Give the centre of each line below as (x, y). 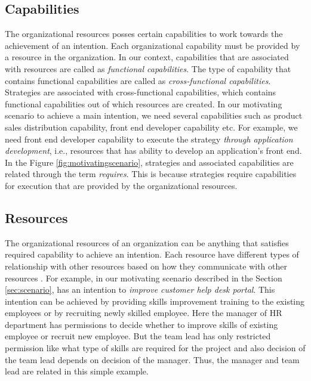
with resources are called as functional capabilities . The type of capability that (148, 68)
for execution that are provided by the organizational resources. (121, 185)
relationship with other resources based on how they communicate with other (146, 266)
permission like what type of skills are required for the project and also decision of (155, 348)
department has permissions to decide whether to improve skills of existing (141, 324)
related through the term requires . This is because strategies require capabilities (151, 174)
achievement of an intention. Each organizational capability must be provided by (153, 45)
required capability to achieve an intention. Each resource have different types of (152, 254)
